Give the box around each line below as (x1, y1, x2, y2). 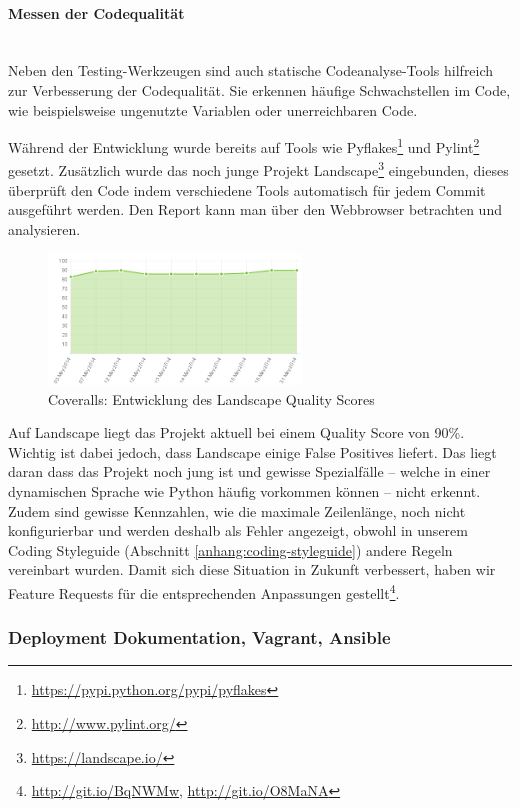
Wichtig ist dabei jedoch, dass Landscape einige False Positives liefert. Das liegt (8, 441, 497, 462)
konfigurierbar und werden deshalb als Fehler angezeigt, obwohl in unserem (8, 520, 468, 541)
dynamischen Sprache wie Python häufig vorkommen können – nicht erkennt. (8, 481, 481, 502)
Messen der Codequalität (8, 2, 185, 23)
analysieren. (8, 218, 81, 239)
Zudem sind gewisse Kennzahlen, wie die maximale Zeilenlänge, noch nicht (8, 500, 466, 521)
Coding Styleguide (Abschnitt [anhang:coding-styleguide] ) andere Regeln (8, 539, 453, 560)
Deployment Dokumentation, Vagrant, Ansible (8, 625, 391, 650)
